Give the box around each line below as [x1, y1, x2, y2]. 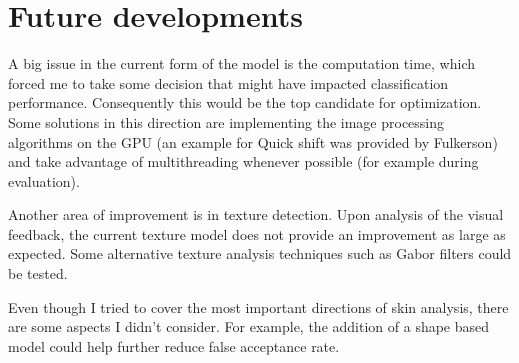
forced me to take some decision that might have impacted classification [8, 72, 449, 93]
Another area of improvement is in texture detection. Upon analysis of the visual [8, 204, 504, 225]
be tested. [8, 263, 68, 284]
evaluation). [8, 170, 80, 191]
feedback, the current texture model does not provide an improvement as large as [8, 223, 506, 244]
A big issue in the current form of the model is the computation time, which [8, 53, 475, 74]
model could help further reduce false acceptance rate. [8, 335, 340, 356]
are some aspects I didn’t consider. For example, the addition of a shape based [8, 316, 490, 337]
